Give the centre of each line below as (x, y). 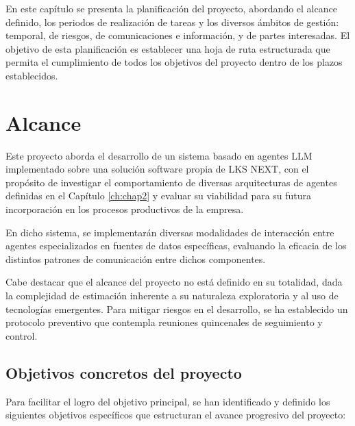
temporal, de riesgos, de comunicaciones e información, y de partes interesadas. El (178, 35)
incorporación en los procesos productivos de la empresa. (125, 209)
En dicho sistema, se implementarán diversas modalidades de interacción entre (170, 232)
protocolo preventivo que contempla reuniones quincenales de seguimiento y (164, 322)
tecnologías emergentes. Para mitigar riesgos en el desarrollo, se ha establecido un (177, 309)
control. (22, 335)
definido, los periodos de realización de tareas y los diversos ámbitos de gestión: (172, 22)
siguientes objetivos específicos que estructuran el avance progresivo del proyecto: (176, 415)
